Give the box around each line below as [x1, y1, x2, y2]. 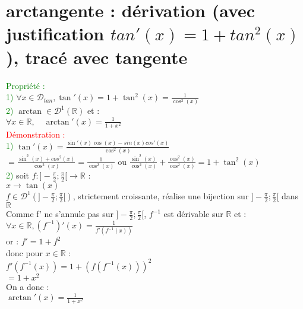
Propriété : [6, 79, 45, 91]
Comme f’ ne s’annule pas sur [6, 208, 114, 220]
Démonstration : [6, 128, 65, 140]
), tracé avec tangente [6, 44, 188, 69]
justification [6, 21, 105, 46]
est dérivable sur [163, 208, 223, 220]
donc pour [6, 246, 43, 259]
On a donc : [6, 280, 49, 292]
